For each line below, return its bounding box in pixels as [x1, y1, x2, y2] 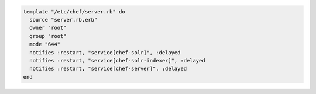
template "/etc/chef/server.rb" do [23, 8, 125, 15]
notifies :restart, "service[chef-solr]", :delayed [29, 49, 181, 55]
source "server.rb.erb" [29, 16, 98, 23]
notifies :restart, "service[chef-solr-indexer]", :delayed [29, 57, 205, 64]
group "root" [29, 33, 67, 39]
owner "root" [29, 25, 67, 32]
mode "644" [29, 41, 61, 48]
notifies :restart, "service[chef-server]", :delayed [29, 65, 187, 72]
